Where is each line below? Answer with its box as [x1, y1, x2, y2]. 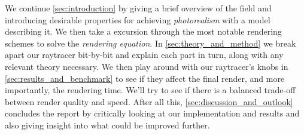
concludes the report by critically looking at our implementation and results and [5, 107, 300, 119]
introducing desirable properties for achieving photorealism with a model [5, 13, 270, 26]
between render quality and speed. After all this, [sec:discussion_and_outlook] [5, 95, 293, 108]
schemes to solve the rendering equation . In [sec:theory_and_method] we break [5, 36, 296, 49]
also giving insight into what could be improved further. [5, 118, 210, 131]
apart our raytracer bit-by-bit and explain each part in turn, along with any [5, 48, 284, 61]
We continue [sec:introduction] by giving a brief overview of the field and [5, 2, 272, 14]
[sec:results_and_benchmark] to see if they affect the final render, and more [5, 72, 285, 84]
